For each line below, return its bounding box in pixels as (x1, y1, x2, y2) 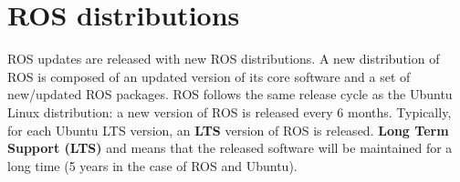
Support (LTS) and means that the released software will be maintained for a (7, 138, 453, 157)
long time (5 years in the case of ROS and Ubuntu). (7, 156, 298, 175)
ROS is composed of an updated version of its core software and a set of (7, 66, 411, 86)
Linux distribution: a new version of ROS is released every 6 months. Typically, (7, 102, 452, 121)
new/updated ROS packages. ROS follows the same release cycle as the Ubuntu (7, 85, 453, 104)
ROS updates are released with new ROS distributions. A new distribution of (7, 49, 440, 68)
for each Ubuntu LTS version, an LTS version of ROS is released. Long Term (7, 120, 449, 139)
